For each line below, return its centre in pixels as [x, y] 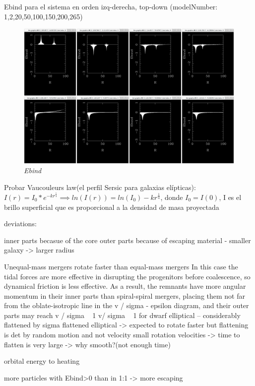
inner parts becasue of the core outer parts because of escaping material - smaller [127, 240]
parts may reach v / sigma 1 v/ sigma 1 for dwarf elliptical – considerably [122, 315]
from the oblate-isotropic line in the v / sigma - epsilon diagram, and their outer [127, 305]
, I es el [230, 197]
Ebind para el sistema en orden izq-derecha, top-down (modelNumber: [111, 6]
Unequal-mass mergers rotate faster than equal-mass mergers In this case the [121, 266]
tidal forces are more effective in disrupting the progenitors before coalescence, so [127, 276]
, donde [172, 197]
